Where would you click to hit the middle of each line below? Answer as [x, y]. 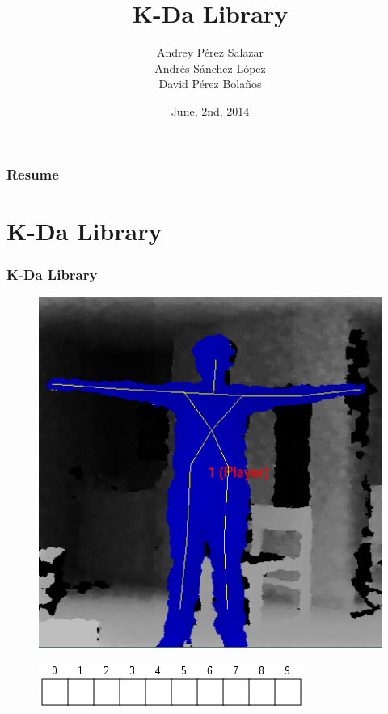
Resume [33, 173]
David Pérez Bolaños [210, 84]
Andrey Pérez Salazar [210, 52]
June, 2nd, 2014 [210, 110]
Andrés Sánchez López [210, 68]
